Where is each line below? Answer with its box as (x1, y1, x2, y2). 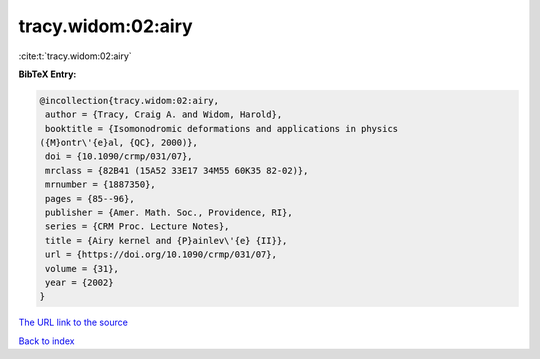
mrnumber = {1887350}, (45, 179, 157, 190)
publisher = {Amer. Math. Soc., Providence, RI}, (45, 207, 294, 219)
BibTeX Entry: (18, 68, 77, 80)
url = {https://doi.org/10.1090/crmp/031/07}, (45, 249, 277, 260)
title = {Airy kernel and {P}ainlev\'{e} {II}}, (45, 235, 288, 246)
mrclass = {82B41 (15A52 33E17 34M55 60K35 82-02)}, (45, 165, 309, 176)
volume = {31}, (45, 263, 120, 274)
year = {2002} (45, 277, 114, 288)
